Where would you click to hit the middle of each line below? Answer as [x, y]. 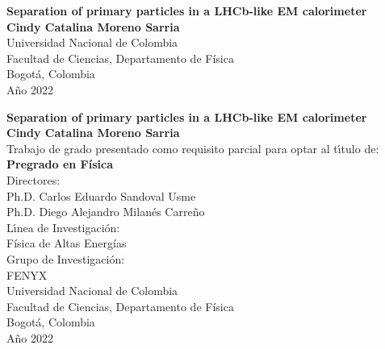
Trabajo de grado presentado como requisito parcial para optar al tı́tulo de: [193, 148]
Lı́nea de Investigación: [63, 227]
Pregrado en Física [60, 164]
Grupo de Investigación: [66, 258]
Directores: [33, 179]
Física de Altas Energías [67, 243]
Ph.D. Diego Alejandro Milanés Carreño [106, 212]
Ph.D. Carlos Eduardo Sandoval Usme [101, 195]
